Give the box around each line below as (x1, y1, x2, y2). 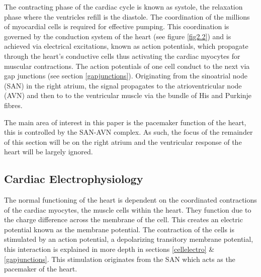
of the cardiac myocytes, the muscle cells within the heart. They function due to (4, 204, 251, 215)
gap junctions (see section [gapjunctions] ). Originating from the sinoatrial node (4, 70, 247, 81)
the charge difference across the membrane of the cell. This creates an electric (4, 214, 243, 225)
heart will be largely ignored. (4, 146, 93, 157)
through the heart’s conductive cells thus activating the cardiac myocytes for (4, 50, 240, 61)
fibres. (4, 100, 23, 110)
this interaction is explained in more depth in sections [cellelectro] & (4, 244, 215, 254)
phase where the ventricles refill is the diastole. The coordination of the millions (4, 11, 250, 22)
